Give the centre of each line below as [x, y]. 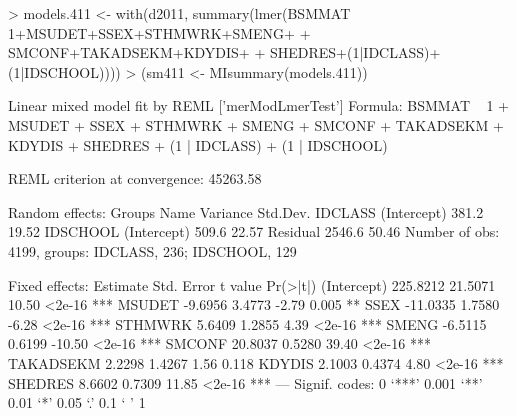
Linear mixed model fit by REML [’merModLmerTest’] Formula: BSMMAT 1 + [258, 105]
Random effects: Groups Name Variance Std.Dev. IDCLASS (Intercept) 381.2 [246, 211]
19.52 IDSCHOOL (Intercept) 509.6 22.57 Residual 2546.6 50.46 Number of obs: [254, 231]
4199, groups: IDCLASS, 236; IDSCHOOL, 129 [152, 250]
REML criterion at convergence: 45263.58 [135, 178]
